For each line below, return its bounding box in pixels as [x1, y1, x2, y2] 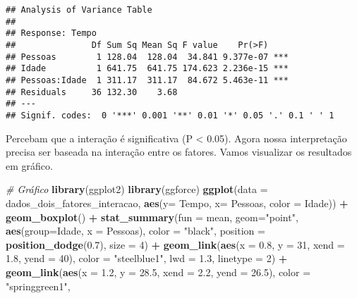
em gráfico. [6, 158, 53, 173]
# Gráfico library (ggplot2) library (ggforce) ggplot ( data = [6, 182, 268, 197]
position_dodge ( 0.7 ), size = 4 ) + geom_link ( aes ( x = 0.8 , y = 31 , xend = [6, 237, 345, 252]
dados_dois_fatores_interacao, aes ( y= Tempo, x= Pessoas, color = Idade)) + [6, 195, 349, 210]
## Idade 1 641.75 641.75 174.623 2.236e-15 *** [6, 63, 289, 74]
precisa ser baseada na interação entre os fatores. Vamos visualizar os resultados [6, 144, 352, 159]
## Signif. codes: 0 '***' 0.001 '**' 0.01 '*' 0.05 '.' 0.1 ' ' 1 [6, 110, 334, 120]
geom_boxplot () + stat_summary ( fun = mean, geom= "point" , [6, 209, 298, 224]
